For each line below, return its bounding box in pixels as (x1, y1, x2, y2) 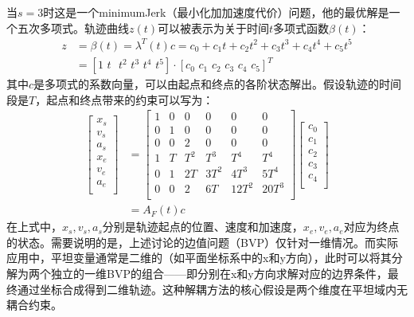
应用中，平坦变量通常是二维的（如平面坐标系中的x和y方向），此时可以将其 (6, 249, 392, 266)
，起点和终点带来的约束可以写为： (35, 91, 214, 108)
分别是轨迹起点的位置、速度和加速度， (102, 218, 303, 235)
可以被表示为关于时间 (158, 19, 270, 36)
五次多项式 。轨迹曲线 (17, 19, 129, 36)
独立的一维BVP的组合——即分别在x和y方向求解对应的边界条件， (50, 265, 388, 281)
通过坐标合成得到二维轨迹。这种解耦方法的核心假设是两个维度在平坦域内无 (17, 280, 408, 297)
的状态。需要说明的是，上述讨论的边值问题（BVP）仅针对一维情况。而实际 (6, 233, 398, 250)
